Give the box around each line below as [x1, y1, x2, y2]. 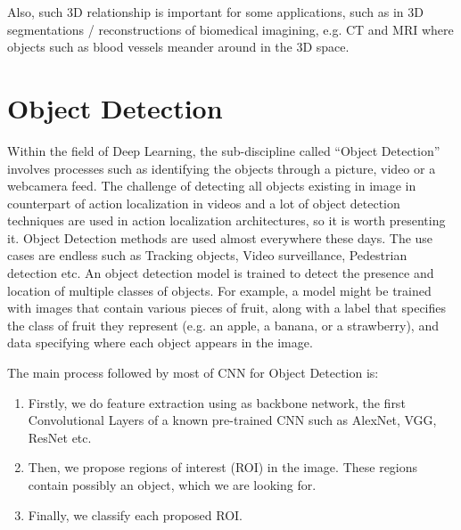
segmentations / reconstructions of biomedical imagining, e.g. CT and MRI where [7, 20, 454, 38]
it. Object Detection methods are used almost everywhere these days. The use [7, 228, 433, 247]
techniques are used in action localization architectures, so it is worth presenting [7, 211, 446, 230]
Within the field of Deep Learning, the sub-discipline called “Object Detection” [7, 141, 440, 159]
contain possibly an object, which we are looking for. [28, 476, 317, 493]
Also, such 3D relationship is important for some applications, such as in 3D [7, 3, 424, 20]
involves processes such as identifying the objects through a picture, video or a [7, 159, 436, 177]
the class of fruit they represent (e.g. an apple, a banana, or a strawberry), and [7, 315, 439, 334]
